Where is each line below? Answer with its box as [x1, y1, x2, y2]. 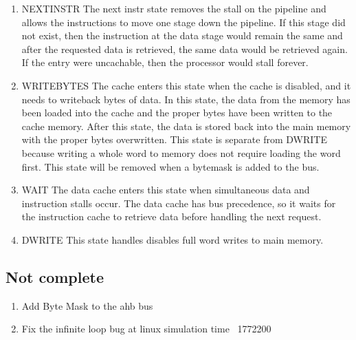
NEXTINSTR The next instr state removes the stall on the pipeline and [21, 1, 326, 15]
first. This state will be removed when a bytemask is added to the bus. [21, 159, 320, 173]
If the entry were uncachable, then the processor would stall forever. [21, 55, 309, 70]
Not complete [5, 266, 104, 287]
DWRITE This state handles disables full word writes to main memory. [21, 232, 324, 246]
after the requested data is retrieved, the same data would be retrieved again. [21, 41, 348, 56]
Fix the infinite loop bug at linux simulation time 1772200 [21, 321, 271, 336]
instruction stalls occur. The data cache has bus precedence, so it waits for [21, 195, 336, 210]
